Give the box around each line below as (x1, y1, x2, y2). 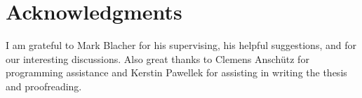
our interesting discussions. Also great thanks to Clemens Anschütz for (6, 51, 309, 66)
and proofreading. (6, 78, 82, 93)
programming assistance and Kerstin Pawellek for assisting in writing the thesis (6, 65, 347, 80)
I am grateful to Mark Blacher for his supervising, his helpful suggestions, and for (6, 38, 356, 52)
